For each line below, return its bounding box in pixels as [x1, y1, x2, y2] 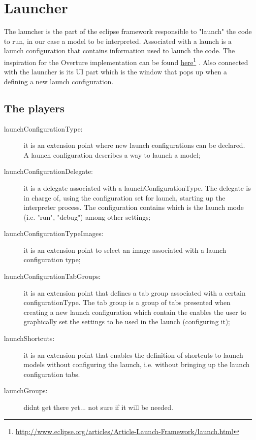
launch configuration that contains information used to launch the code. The [4, 45, 235, 56]
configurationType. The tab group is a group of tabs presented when [24, 297, 231, 307]
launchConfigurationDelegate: [4, 166, 93, 176]
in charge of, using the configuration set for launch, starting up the [24, 192, 225, 203]
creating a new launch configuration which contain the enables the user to [24, 306, 247, 317]
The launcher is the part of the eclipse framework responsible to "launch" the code [4, 26, 252, 36]
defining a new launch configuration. [4, 76, 114, 86]
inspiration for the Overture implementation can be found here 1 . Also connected [4, 55, 248, 67]
